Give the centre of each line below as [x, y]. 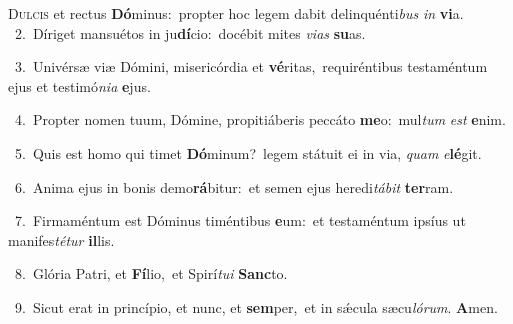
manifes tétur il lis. [61, 239]
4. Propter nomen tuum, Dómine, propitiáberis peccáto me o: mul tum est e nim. [260, 119]
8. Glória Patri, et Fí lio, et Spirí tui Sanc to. [151, 273]
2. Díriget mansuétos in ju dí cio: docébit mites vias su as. [190, 32]
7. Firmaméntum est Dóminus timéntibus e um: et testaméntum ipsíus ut [240, 220]
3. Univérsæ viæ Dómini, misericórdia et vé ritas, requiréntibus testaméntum [251, 66]
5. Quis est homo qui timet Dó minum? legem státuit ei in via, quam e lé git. [248, 152]
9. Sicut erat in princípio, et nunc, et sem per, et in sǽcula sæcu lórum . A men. [256, 306]
